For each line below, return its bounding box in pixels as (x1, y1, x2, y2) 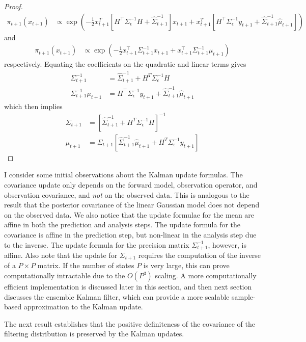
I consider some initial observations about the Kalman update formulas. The (4, 169, 243, 180)
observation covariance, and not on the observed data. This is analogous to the (4, 189, 249, 200)
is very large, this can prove (143, 260, 230, 271)
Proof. (4, 1, 23, 11)
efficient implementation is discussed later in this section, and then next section (4, 281, 252, 292)
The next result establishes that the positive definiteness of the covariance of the (4, 318, 255, 329)
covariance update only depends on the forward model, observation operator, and (4, 179, 258, 190)
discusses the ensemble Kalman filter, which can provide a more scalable (4, 291, 230, 302)
